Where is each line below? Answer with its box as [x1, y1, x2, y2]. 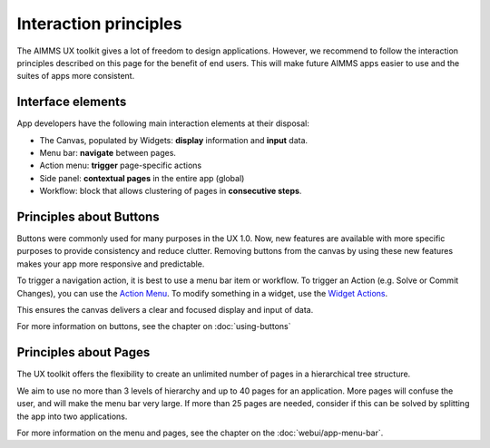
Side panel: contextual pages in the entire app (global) [39, 172, 245, 183]
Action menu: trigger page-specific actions [39, 160, 202, 171]
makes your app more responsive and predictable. [16, 258, 205, 269]
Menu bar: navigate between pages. [39, 148, 177, 159]
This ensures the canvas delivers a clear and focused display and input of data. [16, 305, 314, 316]
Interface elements [16, 94, 127, 110]
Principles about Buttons [16, 209, 160, 224]
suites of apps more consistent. [16, 71, 135, 82]
